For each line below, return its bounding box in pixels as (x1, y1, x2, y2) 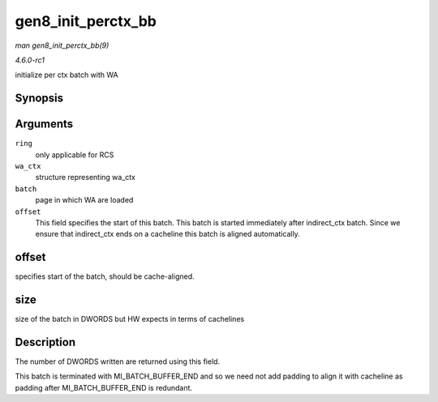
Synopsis (15, 92, 64, 105)
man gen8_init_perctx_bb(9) (15, 41, 109, 50)
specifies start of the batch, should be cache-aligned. (15, 272, 195, 281)
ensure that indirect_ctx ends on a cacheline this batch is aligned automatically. (35, 229, 300, 239)
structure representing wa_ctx (35, 173, 135, 182)
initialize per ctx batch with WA (15, 70, 118, 80)
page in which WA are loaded (35, 195, 134, 205)
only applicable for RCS (35, 150, 114, 160)
